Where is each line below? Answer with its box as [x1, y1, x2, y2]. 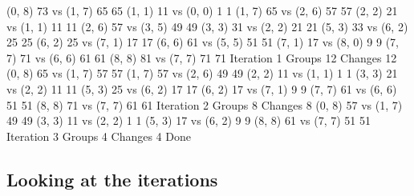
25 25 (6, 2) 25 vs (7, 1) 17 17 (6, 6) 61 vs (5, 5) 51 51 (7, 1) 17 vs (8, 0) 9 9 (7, [6, 34, 399, 50]
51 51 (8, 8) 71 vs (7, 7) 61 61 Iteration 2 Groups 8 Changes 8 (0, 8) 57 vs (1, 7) [6, 96, 403, 113]
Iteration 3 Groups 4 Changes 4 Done [6, 127, 191, 144]
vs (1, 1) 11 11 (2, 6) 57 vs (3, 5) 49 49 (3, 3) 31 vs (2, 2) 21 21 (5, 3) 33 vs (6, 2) [6, 18, 408, 34]
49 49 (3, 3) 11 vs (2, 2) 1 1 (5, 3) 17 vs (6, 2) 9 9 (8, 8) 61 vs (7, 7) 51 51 [6, 112, 371, 129]
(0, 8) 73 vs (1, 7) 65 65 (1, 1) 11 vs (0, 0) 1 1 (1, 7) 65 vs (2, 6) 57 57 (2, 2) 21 [6, 2, 398, 18]
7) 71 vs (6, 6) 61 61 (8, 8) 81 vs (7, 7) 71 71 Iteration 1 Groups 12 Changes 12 [6, 49, 397, 66]
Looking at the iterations [6, 166, 218, 191]
